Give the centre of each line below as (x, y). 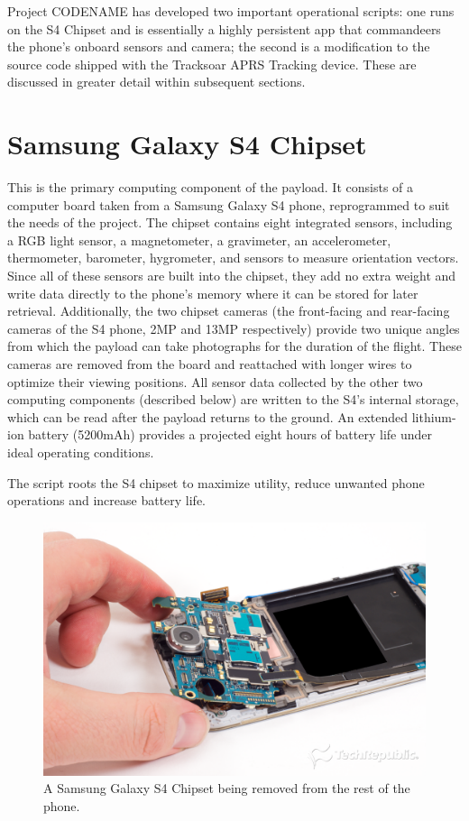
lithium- (434, 416)
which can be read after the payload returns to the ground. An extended (208, 416)
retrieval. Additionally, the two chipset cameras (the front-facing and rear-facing (229, 311)
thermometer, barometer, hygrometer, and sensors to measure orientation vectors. (233, 258)
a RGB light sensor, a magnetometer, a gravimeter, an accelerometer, (199, 240)
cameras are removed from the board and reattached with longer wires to (210, 364)
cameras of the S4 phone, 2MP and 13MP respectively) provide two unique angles (234, 328)
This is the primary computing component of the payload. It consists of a (211, 187)
